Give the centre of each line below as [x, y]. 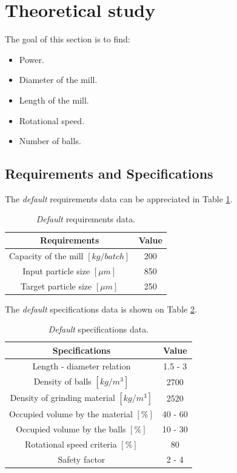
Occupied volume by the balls [71, 428]
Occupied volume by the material [71, 414]
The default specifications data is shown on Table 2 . [101, 309]
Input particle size [56, 270]
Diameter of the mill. [58, 80]
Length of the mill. [54, 100]
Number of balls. [50, 141]
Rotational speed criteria [71, 444]
